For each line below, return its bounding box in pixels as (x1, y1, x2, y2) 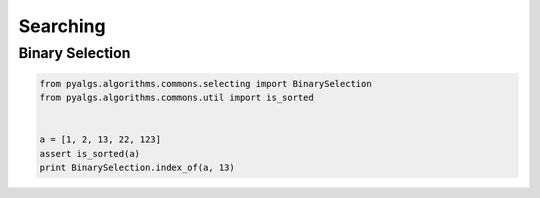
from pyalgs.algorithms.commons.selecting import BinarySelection (39, 78, 372, 89)
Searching (18, 15, 106, 37)
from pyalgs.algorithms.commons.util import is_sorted (39, 92, 314, 104)
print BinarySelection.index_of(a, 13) (39, 162, 235, 174)
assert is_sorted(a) (39, 148, 140, 159)
